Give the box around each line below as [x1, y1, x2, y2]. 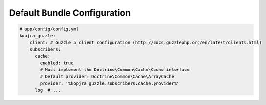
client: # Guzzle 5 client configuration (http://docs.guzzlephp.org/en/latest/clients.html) [29, 39, 262, 45]
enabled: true [40, 60, 74, 66]
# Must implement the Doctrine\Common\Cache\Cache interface [40, 67, 190, 72]
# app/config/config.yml [19, 26, 79, 32]
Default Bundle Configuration [9, 7, 131, 18]
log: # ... [35, 87, 61, 93]
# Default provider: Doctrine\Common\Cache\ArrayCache [40, 73, 175, 79]
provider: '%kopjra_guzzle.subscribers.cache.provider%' [40, 81, 179, 86]
